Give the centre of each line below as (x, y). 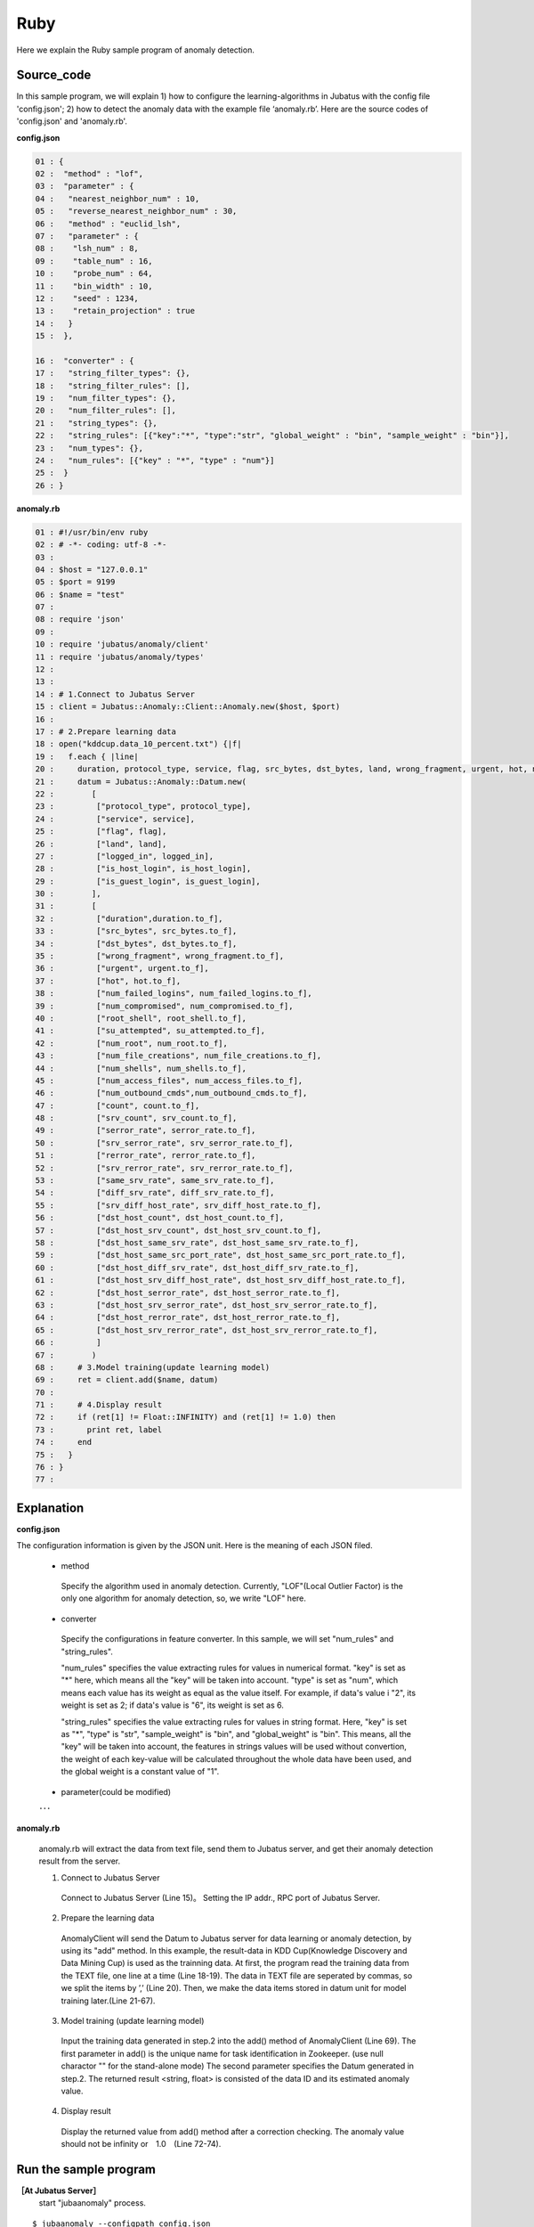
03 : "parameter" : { (85, 186)
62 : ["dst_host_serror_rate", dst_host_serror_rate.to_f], (188, 1293)
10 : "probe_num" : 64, (94, 273)
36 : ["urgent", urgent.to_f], (122, 968)
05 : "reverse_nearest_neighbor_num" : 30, (136, 211)
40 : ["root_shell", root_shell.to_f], (141, 1018)
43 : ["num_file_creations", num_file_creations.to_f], (178, 1056)
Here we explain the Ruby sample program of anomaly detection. (136, 50)
